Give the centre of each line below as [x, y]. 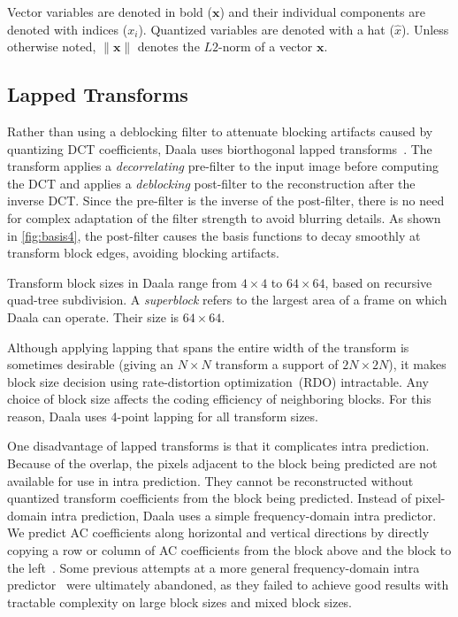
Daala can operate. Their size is [93, 316]
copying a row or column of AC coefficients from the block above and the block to [229, 550]
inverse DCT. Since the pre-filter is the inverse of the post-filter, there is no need [226, 201]
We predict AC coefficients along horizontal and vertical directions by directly [218, 532]
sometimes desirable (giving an [91, 364]
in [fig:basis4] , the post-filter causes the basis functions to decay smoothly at [214, 235]
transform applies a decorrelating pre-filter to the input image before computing [223, 166]
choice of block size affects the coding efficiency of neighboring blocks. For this [219, 399]
